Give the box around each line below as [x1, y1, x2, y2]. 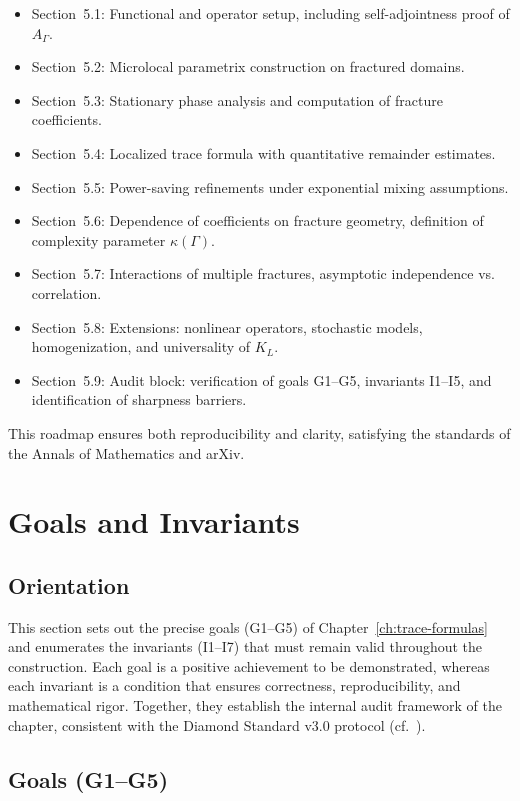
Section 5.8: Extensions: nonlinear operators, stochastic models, [31, 316, 423, 337]
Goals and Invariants [8, 501, 300, 542]
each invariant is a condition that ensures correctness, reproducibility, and [8, 675, 461, 696]
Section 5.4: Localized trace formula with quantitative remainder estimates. [31, 142, 496, 163]
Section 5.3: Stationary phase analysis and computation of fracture [31, 89, 443, 110]
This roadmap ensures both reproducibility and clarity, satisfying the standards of [8, 422, 511, 443]
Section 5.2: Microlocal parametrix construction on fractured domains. [31, 56, 465, 77]
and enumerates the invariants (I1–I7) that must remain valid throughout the [8, 636, 483, 657]
